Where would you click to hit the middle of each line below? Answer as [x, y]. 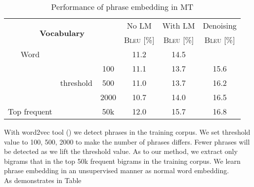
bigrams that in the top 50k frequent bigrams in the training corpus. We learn [122, 161]
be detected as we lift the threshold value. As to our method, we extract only [121, 151]
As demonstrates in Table [43, 180]
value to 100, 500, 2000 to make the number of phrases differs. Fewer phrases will [127, 141]
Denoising [220, 25]
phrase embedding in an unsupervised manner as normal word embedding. [117, 170]
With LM [179, 25]
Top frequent [30, 111]
